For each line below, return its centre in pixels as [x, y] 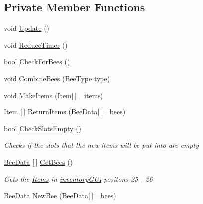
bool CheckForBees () [37, 61]
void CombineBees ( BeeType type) [57, 78]
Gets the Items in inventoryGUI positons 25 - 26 [78, 178]
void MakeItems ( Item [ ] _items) [54, 95]
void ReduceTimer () [36, 45]
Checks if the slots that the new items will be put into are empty [101, 145]
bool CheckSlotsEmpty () [43, 128]
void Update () [27, 28]
